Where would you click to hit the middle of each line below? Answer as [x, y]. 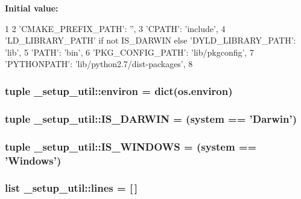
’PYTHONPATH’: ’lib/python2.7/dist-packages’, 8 [99, 64]
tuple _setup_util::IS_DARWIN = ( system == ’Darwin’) [151, 118]
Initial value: [32, 8]
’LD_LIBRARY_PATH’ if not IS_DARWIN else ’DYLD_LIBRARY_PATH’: [150, 40]
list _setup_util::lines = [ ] [71, 188]
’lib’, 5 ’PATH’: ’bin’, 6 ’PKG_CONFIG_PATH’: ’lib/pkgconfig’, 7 [129, 52]
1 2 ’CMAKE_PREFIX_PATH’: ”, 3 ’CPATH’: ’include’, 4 [115, 28]
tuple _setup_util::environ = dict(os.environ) [119, 90]
